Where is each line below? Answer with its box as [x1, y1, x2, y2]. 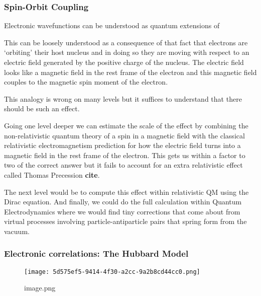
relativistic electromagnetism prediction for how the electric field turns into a [4, 140, 241, 151]
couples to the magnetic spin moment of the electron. [4, 77, 168, 87]
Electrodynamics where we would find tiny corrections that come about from [4, 206, 240, 216]
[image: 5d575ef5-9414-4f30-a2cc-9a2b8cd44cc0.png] [24, 268, 200, 275]
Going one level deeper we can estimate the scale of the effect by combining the [4, 120, 248, 130]
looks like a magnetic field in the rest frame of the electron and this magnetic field [4, 66, 257, 77]
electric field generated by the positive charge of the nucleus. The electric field [4, 57, 244, 67]
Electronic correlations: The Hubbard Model [4, 247, 189, 260]
